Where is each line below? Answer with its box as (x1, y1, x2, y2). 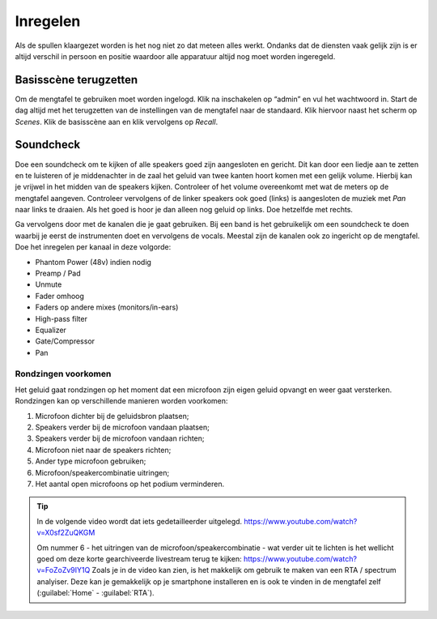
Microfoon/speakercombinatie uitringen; (35, 467, 170, 477)
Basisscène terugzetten (15, 73, 138, 87)
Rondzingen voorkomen (15, 368, 112, 379)
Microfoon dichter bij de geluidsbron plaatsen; (35, 411, 189, 420)
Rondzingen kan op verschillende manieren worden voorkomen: (15, 396, 228, 406)
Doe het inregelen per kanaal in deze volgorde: (15, 242, 172, 252)
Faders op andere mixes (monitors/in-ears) (35, 302, 179, 312)
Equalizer (35, 325, 66, 335)
